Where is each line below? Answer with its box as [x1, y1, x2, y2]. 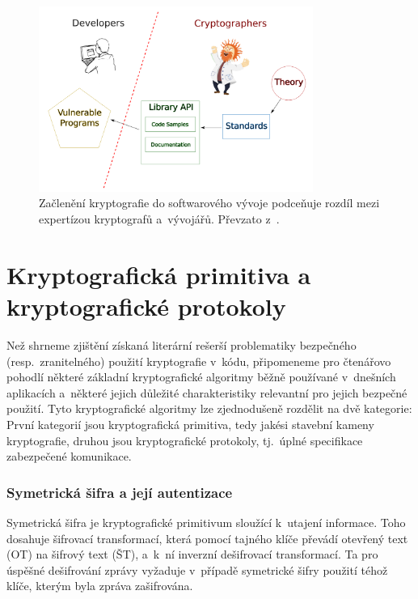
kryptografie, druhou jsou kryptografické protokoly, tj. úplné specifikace [6, 431, 363, 448]
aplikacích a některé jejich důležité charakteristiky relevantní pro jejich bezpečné [6, 384, 407, 401]
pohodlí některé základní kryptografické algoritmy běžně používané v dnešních [6, 368, 396, 385]
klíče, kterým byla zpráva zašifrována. [6, 577, 193, 594]
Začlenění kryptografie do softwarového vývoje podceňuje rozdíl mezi [39, 194, 380, 211]
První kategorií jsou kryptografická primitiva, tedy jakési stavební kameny [6, 415, 374, 432]
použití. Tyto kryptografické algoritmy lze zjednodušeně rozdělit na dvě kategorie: [6, 400, 412, 417]
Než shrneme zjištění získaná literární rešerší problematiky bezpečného [6, 336, 357, 353]
